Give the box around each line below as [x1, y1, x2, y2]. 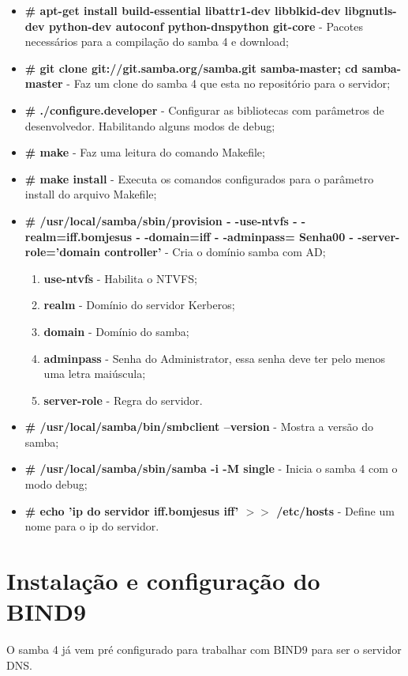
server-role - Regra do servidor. [43, 391, 203, 408]
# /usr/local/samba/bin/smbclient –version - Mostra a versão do [24, 418, 373, 435]
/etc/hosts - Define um [276, 502, 395, 519]
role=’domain [24, 244, 100, 260]
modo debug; [24, 476, 88, 493]
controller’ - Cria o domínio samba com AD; [104, 244, 326, 260]
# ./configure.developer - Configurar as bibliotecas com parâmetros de [24, 101, 384, 118]
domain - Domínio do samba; [43, 323, 189, 339]
